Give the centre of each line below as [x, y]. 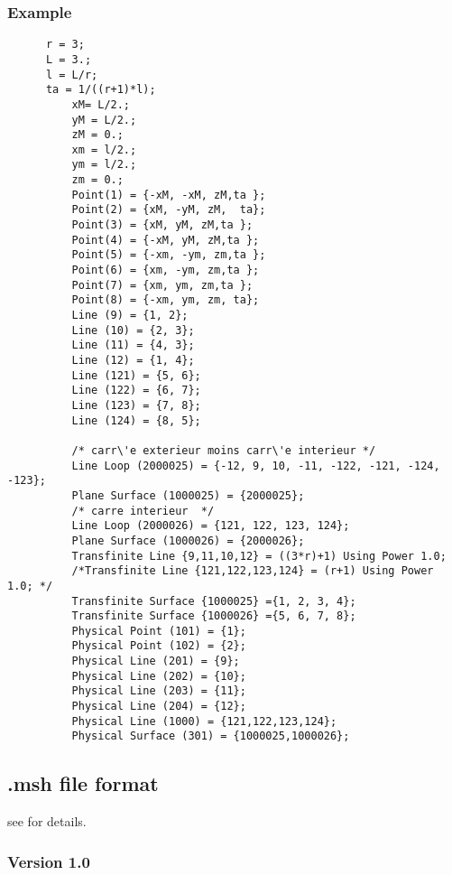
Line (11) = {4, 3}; [133, 345]
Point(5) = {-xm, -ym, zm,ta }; [169, 255]
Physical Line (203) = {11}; [159, 691]
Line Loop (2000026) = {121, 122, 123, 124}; [211, 526]
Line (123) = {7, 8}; [136, 405]
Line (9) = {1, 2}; [130, 316]
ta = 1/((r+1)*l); [101, 90]
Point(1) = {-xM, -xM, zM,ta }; [169, 195]
